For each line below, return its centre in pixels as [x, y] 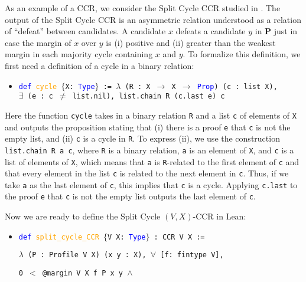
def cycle [38, 86]
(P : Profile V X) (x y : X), [87, 255]
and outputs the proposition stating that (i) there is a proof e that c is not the [148, 127]
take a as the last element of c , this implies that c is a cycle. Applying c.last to [151, 184]
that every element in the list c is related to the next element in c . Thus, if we [147, 173]
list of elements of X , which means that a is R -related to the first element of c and [152, 161]
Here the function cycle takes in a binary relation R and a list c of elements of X [151, 115]
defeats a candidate [211, 31]
